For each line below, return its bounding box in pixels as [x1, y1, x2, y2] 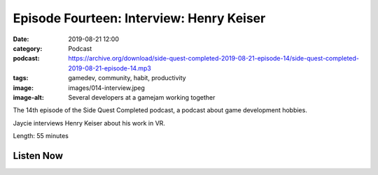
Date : [13, 35, 29, 43]
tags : [13, 74, 29, 82]
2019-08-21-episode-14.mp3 [68, 63, 152, 73]
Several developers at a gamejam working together [68, 93, 216, 101]
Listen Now [13, 150, 63, 162]
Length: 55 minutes [13, 132, 69, 140]
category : [13, 44, 43, 52]
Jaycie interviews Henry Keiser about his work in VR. [13, 119, 166, 127]
